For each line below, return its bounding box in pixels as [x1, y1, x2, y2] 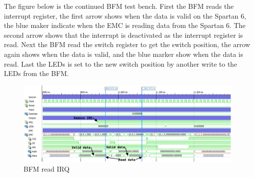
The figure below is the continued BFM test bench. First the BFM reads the [4, 1, 234, 11]
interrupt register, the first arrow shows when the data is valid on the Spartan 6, [4, 10, 246, 21]
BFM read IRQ [24, 163, 70, 174]
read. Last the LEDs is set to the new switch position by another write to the [4, 58, 237, 69]
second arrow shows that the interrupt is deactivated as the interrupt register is [4, 29, 243, 40]
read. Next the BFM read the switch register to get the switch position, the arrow [4, 39, 251, 50]
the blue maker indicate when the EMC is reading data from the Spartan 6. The [4, 20, 246, 30]
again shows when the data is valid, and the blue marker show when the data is [4, 49, 243, 59]
